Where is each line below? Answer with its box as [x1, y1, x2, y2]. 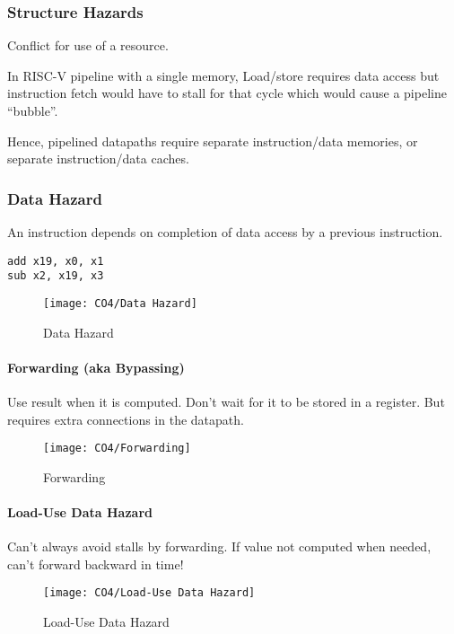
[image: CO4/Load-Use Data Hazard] [43, 586, 256, 600]
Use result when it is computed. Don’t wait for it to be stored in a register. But [7, 392, 445, 410]
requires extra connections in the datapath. [7, 409, 244, 428]
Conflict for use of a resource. [7, 36, 169, 55]
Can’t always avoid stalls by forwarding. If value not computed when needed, [7, 537, 432, 556]
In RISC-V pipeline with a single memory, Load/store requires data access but [7, 66, 440, 84]
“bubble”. [7, 101, 58, 119]
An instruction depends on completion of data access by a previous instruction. [7, 223, 443, 241]
